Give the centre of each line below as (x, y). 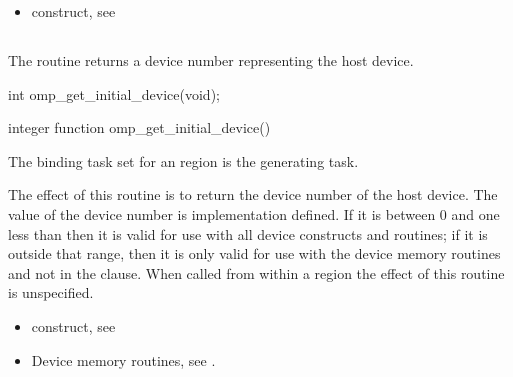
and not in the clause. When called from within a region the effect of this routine (256, 272)
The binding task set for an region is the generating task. (183, 160)
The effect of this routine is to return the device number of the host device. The (253, 194)
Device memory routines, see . (123, 359)
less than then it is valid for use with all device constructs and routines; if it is (248, 233)
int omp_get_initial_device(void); (114, 93)
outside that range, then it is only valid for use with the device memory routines (254, 253)
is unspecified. (51, 292)
